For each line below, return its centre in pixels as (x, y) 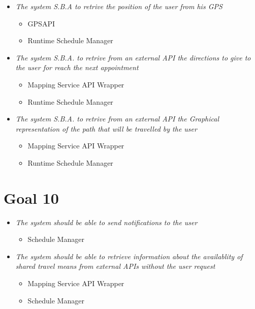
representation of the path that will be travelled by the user (106, 128)
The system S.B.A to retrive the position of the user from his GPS (119, 6)
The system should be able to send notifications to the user (106, 222)
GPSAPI (41, 23)
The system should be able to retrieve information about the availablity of (129, 256)
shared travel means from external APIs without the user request (115, 266)
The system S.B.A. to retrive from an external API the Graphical (117, 119)
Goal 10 (31, 197)
